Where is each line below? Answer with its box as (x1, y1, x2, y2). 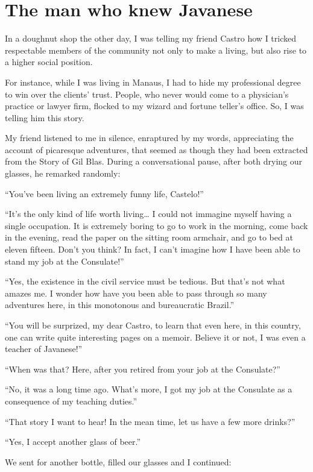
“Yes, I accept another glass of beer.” (5, 435, 141, 448)
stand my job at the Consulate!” (5, 254, 124, 267)
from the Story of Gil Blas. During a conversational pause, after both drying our (5, 155, 302, 168)
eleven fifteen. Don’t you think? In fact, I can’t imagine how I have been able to (5, 243, 300, 256)
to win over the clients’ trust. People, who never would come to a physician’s (5, 87, 289, 100)
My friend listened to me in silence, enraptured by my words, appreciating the (5, 131, 294, 144)
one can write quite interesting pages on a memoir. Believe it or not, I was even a (5, 330, 306, 343)
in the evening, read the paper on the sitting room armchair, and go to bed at (5, 231, 293, 244)
